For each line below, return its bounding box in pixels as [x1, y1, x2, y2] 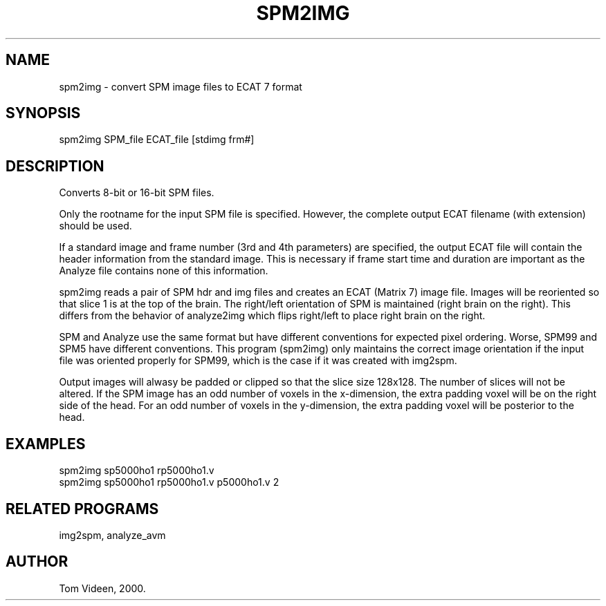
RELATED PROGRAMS [6, 500, 159, 518]
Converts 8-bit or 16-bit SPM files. [59, 187, 214, 199]
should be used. [59, 220, 132, 232]
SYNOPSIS [6, 104, 81, 122]
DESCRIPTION [6, 157, 104, 175]
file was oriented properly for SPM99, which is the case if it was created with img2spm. [59, 354, 457, 367]
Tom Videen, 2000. [59, 582, 146, 594]
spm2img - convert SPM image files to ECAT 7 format [59, 80, 302, 93]
